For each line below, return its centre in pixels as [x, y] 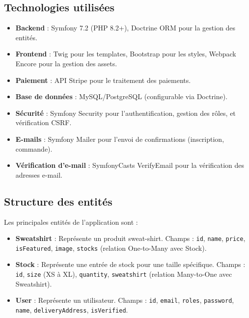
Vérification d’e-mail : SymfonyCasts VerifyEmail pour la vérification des [130, 165]
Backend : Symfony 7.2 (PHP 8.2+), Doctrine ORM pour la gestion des [125, 28]
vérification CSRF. [43, 122]
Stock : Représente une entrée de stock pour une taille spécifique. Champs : [130, 264]
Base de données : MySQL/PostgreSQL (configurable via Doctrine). [122, 96]
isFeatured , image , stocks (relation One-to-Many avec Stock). [111, 248]
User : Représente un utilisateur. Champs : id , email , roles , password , [125, 300]
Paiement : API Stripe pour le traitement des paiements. [103, 80]
